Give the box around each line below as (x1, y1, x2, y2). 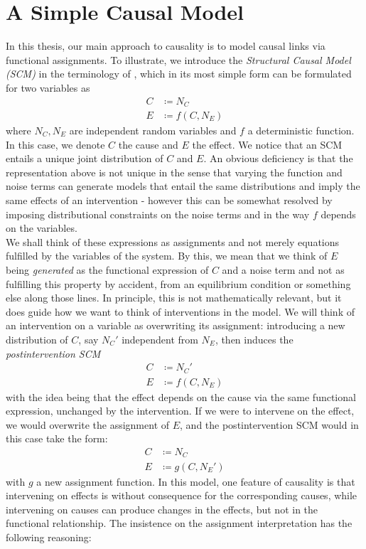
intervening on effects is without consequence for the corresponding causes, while (6, 488, 357, 503)
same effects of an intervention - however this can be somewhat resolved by (6, 192, 333, 207)
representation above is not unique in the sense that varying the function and (6, 164, 343, 179)
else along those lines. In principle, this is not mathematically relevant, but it (6, 290, 342, 305)
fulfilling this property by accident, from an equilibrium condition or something (6, 276, 351, 291)
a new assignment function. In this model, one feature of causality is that (36, 474, 355, 489)
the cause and (118, 137, 178, 151)
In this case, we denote (6, 137, 105, 151)
